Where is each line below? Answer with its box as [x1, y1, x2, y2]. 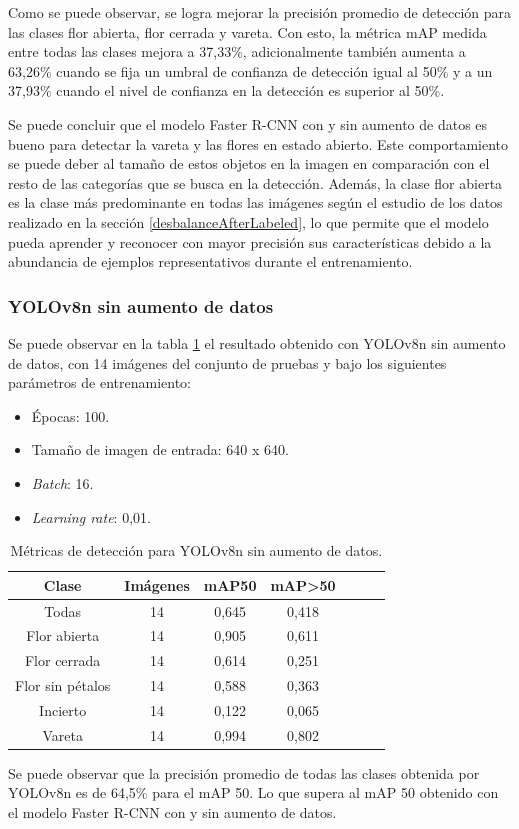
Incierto [39, 699, 87, 720]
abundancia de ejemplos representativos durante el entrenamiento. [8, 251, 413, 272]
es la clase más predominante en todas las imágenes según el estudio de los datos [8, 192, 503, 213]
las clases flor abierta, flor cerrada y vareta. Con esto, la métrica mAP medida [8, 21, 487, 42]
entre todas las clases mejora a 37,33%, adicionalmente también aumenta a [8, 41, 466, 62]
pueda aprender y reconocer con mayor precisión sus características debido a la [8, 231, 492, 252]
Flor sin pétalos [15, 675, 111, 696]
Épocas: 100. [31, 405, 110, 426]
